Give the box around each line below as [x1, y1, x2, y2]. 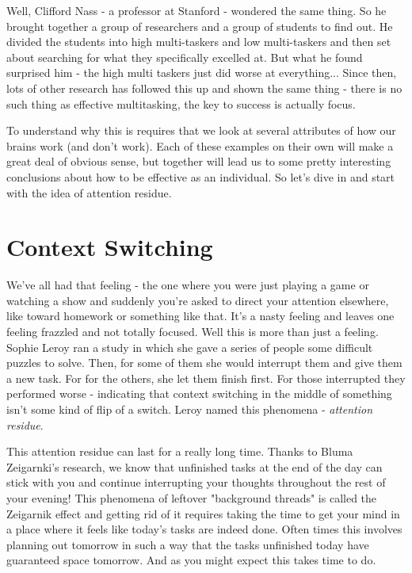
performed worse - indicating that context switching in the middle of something [6, 385, 392, 402]
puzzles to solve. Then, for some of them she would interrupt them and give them [6, 354, 402, 371]
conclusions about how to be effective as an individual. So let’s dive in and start [6, 168, 395, 185]
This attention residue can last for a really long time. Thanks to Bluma [6, 443, 353, 460]
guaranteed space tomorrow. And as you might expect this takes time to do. [6, 552, 376, 568]
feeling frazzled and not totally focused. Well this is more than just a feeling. [6, 323, 379, 340]
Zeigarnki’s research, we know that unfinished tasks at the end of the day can [6, 458, 383, 475]
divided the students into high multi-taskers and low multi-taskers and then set [6, 33, 391, 50]
